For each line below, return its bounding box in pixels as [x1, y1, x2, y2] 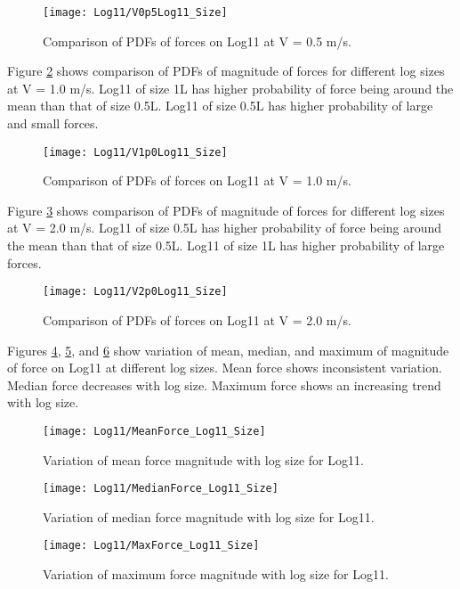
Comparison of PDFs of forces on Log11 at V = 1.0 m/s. [43, 171, 351, 190]
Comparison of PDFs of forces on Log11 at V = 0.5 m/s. [43, 31, 351, 50]
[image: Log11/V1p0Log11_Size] [43, 145, 228, 159]
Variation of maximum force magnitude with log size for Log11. [43, 565, 389, 584]
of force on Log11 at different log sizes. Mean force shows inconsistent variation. [7, 358, 442, 377]
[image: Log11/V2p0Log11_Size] [43, 285, 228, 299]
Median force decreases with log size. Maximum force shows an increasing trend [7, 375, 441, 394]
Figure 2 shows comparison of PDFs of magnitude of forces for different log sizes [7, 61, 445, 80]
